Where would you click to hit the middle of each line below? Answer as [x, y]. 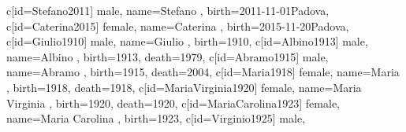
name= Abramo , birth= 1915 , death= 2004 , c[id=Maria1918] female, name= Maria [203, 72]
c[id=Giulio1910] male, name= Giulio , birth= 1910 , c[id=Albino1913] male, [187, 41]
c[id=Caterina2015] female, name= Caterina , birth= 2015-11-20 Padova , [178, 26]
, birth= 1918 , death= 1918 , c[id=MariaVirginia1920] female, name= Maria [184, 87]
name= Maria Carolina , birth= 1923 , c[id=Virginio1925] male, [156, 118]
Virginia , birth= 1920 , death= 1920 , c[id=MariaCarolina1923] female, [173, 103]
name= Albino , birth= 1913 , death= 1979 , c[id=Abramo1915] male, [168, 56]
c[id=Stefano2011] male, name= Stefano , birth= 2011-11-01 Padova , [168, 10]
